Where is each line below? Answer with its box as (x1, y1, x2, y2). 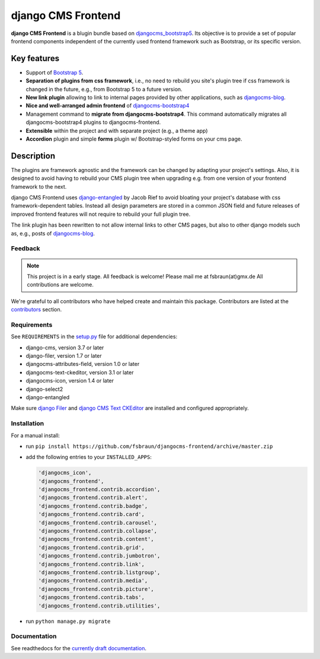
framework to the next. (11, 183, 67, 190)
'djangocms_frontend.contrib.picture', (38, 585, 154, 593)
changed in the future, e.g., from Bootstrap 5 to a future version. (25, 85, 183, 93)
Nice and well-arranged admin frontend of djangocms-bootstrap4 (25, 102, 190, 109)
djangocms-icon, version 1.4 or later (25, 377, 114, 384)
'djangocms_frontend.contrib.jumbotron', (38, 552, 161, 559)
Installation (11, 419, 44, 428)
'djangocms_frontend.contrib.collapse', (38, 528, 157, 534)
